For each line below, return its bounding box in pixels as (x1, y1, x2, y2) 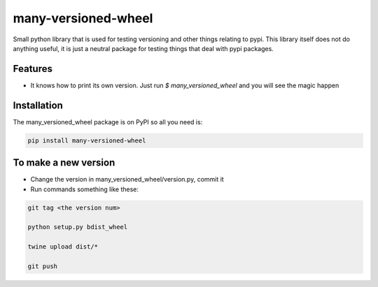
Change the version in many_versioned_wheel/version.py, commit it (30, 175, 224, 184)
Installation (13, 99, 63, 111)
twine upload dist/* (27, 243, 98, 251)
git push (27, 262, 58, 270)
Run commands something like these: (30, 185, 139, 193)
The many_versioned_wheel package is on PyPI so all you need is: (13, 117, 203, 126)
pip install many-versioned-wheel (27, 136, 146, 145)
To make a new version (13, 157, 115, 169)
